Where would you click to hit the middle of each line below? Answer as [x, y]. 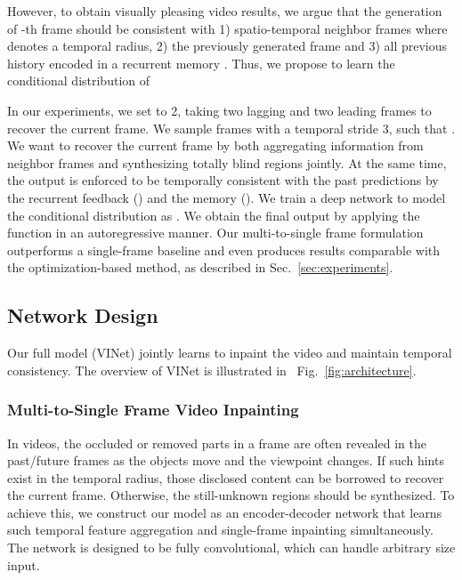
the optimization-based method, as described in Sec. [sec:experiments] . [200, 267]
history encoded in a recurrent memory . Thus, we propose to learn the [201, 63]
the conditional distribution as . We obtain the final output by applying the [214, 215]
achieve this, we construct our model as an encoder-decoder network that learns [225, 512]
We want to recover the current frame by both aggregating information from [215, 145]
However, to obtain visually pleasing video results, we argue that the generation [225, 11]
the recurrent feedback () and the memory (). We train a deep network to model [227, 197]
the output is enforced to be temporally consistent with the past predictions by [223, 180]
